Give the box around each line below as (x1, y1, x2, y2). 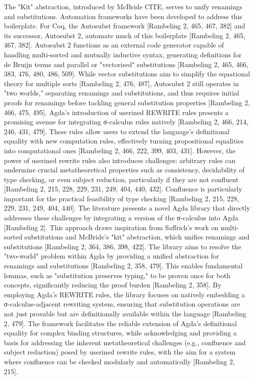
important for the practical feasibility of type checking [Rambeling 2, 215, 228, (4, 193, 239, 203)
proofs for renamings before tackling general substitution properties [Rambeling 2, (4, 97, 250, 107)
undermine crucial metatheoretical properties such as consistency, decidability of (4, 165, 245, 175)
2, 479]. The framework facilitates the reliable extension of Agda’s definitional (4, 318, 237, 328)
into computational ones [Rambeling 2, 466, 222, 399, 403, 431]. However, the (4, 145, 236, 155)
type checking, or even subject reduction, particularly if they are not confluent (4, 174, 239, 184)
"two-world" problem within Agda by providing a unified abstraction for (4, 251, 219, 261)
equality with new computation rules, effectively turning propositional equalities (4, 136, 244, 146)
